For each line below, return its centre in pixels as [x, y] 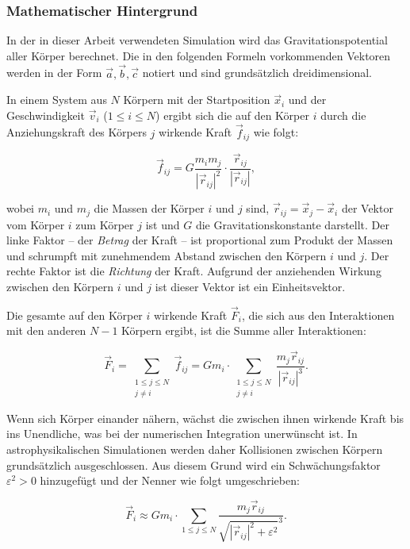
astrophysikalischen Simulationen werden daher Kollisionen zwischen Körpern [195, 449]
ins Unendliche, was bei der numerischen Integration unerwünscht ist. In [182, 434]
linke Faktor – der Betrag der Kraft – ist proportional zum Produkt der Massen [200, 240]
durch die [343, 115]
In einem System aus [57, 100]
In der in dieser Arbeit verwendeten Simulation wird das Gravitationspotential [197, 40]
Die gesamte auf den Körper [75, 315]
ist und [163, 224]
